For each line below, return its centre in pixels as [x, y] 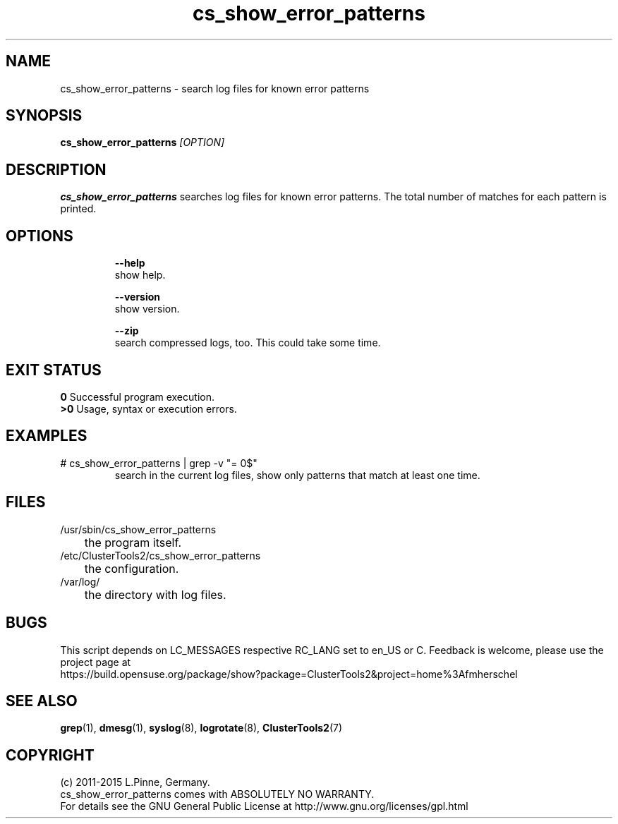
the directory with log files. [155, 594]
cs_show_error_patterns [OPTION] [143, 143]
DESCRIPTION [56, 169]
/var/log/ [80, 581]
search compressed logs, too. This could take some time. [248, 343]
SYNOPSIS [44, 116]
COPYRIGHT [50, 755]
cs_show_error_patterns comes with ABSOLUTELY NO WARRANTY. [217, 794]
